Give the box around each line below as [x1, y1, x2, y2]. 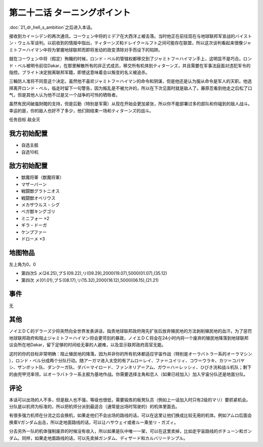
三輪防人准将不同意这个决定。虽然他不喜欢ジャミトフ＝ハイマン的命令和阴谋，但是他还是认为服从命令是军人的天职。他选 [9, 78, 252, 84]
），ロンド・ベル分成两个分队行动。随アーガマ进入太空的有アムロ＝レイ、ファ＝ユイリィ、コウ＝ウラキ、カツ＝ [9, 358, 232, 364]
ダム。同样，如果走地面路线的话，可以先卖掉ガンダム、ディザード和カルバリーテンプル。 [9, 435, 188, 441]
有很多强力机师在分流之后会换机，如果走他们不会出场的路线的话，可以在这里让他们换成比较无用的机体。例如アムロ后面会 [9, 412, 252, 418]
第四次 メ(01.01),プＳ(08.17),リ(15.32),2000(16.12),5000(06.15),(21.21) [21, 277, 159, 283]
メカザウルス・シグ [21, 202, 60, 207]
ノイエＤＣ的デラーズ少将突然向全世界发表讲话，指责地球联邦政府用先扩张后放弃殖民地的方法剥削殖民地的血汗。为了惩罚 [9, 328, 252, 334]
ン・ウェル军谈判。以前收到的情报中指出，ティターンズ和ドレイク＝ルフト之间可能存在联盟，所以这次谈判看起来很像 [9, 40, 243, 46]
